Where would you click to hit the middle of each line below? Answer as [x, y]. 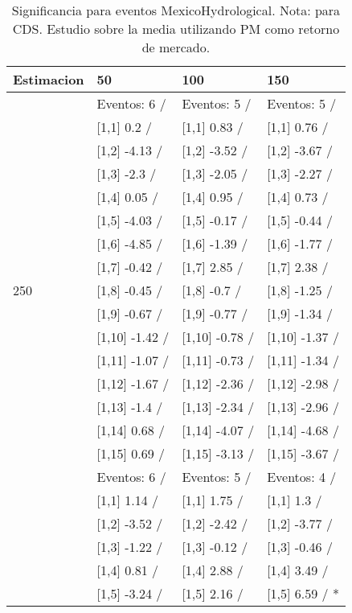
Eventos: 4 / [302, 477]
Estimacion [49, 79]
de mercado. [176, 47]
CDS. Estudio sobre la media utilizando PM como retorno [176, 29]
